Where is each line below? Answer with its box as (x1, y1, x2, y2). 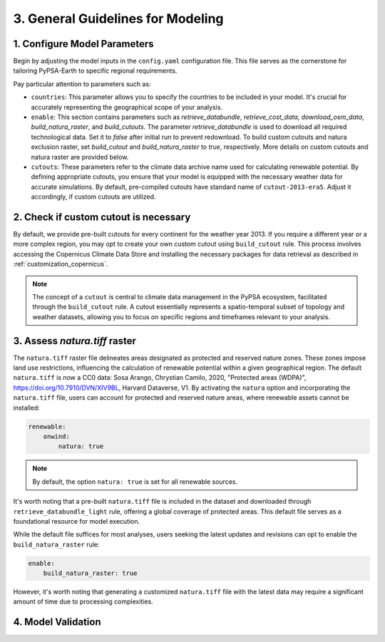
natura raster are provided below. (31, 152, 129, 161)
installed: (13, 403, 41, 412)
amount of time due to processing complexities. (13, 597, 153, 606)
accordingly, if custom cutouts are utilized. (31, 192, 156, 201)
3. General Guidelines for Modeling (13, 11, 224, 26)
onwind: (43, 433, 71, 441)
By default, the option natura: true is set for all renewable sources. (32, 477, 238, 486)
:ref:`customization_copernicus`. (13, 260, 108, 269)
